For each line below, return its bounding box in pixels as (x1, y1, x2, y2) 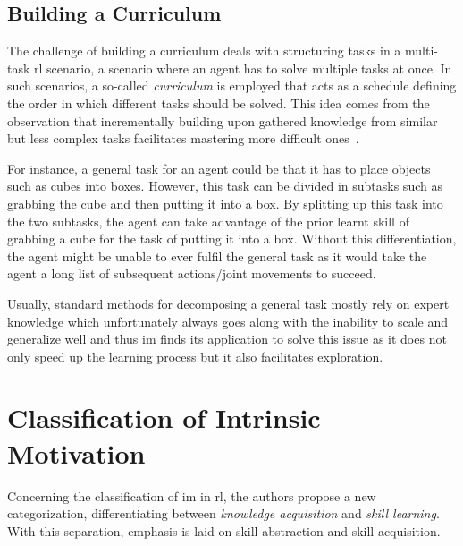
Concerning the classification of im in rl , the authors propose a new (7, 486, 376, 505)
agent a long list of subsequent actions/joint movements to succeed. (7, 264, 376, 283)
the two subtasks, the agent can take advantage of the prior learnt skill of (7, 211, 409, 230)
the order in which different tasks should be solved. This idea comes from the (7, 93, 430, 112)
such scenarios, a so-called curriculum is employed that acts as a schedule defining (7, 76, 457, 95)
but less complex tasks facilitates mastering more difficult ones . (7, 129, 359, 148)
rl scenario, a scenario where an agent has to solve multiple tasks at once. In (34, 58, 452, 77)
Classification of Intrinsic (7, 399, 321, 436)
